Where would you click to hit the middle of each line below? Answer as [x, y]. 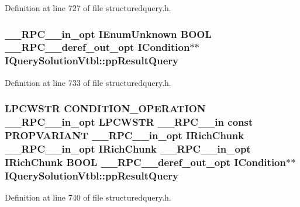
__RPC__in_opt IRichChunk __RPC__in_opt [128, 148]
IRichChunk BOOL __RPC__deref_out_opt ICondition [145, 162]
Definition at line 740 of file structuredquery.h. [88, 197]
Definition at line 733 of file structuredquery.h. [88, 82]
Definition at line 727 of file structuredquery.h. [88, 8]
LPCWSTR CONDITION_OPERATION [105, 108]
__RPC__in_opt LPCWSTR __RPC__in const [129, 122]
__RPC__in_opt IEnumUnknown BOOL [108, 34]
